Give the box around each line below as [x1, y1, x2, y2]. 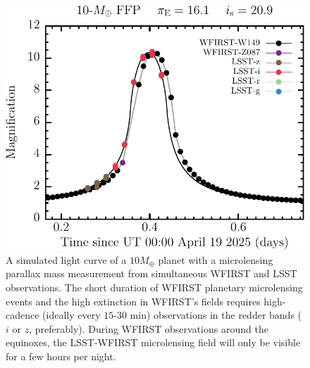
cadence [6, 307, 39, 322]
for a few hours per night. [6, 348, 116, 363]
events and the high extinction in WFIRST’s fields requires [6, 293, 261, 308]
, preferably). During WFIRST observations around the [29, 321, 268, 336]
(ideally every [42, 307, 101, 322]
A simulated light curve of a [6, 252, 127, 267]
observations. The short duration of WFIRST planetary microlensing [6, 280, 303, 295]
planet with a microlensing [158, 252, 273, 267]
